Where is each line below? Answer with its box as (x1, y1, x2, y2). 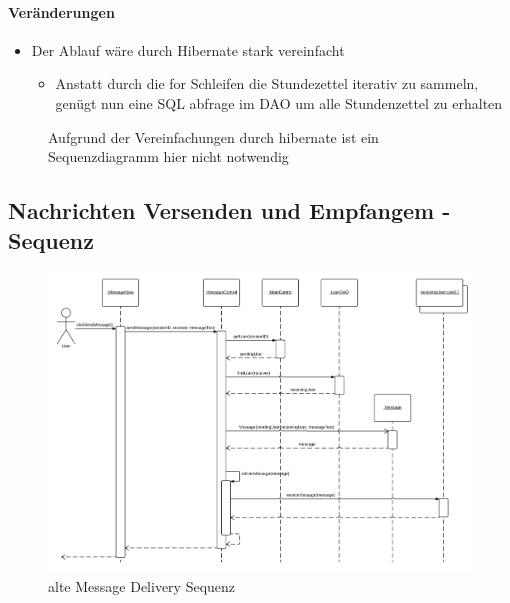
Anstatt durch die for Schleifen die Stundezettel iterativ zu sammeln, (55, 73, 479, 94)
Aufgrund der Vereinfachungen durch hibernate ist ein (48, 126, 379, 147)
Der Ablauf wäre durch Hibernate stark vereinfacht (31, 39, 345, 60)
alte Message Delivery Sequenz (48, 576, 236, 597)
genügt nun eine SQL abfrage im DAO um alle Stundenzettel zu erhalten (55, 92, 503, 113)
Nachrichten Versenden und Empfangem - (8, 195, 451, 226)
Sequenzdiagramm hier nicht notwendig (48, 146, 289, 167)
